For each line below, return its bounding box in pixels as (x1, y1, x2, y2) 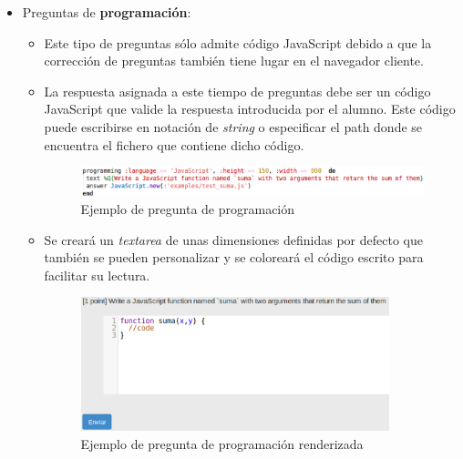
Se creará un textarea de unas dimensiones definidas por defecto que (44, 229, 423, 249)
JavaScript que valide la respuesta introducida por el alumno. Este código (44, 99, 456, 118)
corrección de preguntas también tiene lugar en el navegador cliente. (44, 51, 424, 70)
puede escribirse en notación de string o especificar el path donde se (44, 117, 423, 136)
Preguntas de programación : (22, 3, 191, 21)
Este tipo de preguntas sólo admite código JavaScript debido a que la (44, 33, 432, 52)
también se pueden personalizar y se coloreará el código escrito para (44, 248, 424, 267)
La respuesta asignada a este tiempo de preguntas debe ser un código (44, 81, 431, 100)
